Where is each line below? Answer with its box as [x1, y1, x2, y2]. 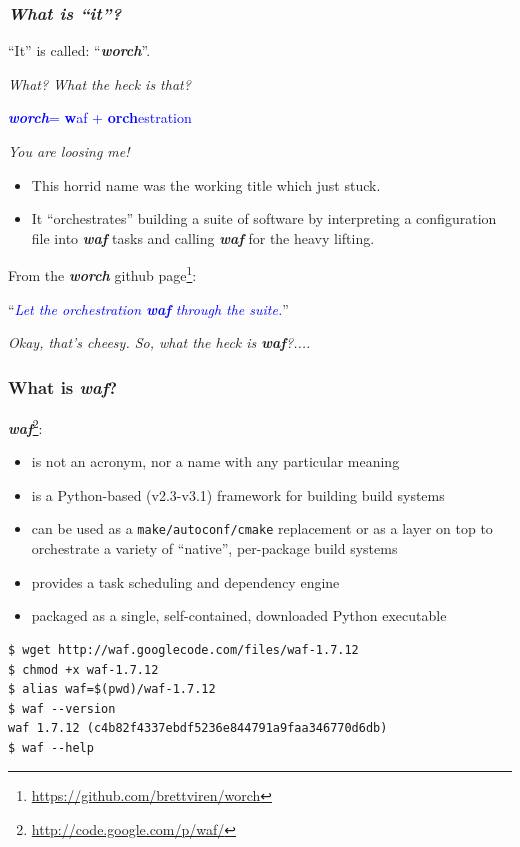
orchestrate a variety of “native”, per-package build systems [31, 538, 398, 559]
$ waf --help [8, 740, 94, 755]
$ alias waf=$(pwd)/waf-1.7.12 [8, 682, 216, 697]
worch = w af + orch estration [8, 107, 192, 128]
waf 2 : [8, 415, 43, 438]
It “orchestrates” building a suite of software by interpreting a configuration [31, 208, 497, 229]
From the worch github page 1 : [8, 262, 197, 286]
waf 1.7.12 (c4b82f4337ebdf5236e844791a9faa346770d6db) [8, 721, 388, 736]
